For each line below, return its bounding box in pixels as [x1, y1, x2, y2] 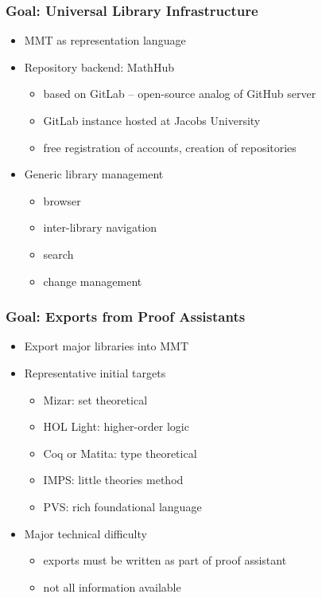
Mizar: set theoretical [43, 391, 148, 408]
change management [43, 272, 142, 289]
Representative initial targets [24, 364, 166, 381]
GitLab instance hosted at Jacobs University [43, 112, 261, 128]
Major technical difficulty [24, 525, 147, 541]
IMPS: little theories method [43, 471, 184, 488]
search [43, 245, 74, 262]
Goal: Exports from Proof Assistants [6, 307, 246, 326]
